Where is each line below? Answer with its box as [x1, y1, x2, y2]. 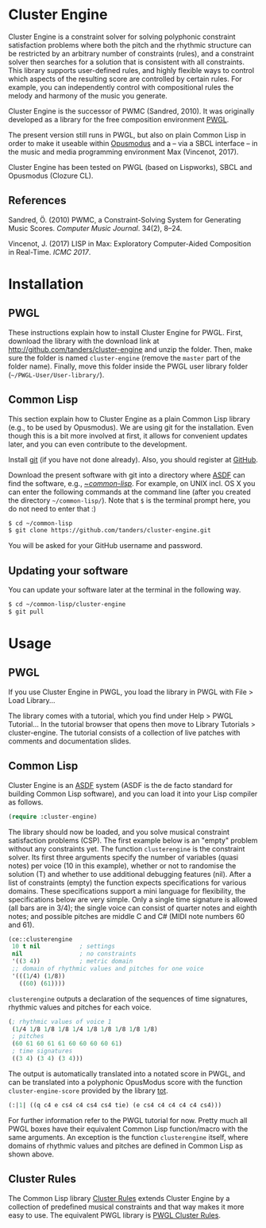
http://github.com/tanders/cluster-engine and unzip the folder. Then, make [8, 344, 253, 354]
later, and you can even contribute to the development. [8, 439, 188, 449]
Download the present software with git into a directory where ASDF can [8, 470, 246, 480]
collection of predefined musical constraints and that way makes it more [8, 1202, 245, 1211]
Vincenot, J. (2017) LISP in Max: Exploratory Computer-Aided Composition [8, 238, 252, 248]
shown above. [8, 1149, 54, 1159]
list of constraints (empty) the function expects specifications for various [8, 878, 247, 887]
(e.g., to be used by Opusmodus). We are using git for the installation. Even [8, 423, 254, 432]
